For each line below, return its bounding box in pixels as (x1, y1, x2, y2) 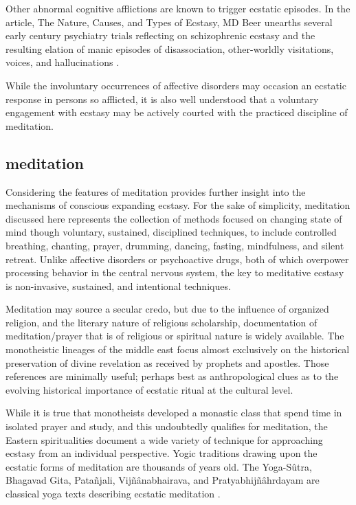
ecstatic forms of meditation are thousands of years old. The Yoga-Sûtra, (5, 459, 312, 473)
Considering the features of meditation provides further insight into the (5, 184, 306, 199)
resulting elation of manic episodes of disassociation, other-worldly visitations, (5, 41, 334, 56)
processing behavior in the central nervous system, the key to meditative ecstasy (5, 265, 344, 280)
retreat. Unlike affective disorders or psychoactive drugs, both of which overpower (5, 251, 349, 266)
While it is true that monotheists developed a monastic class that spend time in (5, 405, 342, 420)
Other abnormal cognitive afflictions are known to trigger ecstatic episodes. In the (5, 1, 351, 15)
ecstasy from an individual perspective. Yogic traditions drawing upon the (5, 446, 318, 460)
